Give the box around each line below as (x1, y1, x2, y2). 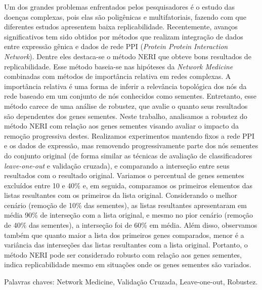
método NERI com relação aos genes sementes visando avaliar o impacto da (4, 120, 239, 131)
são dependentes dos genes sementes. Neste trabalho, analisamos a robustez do (4, 110, 247, 121)
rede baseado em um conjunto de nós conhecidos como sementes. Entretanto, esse (4, 91, 256, 101)
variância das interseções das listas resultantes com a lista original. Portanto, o (4, 239, 248, 250)
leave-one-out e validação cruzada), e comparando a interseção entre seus (4, 160, 230, 171)
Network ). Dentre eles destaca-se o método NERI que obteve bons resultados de (4, 51, 251, 61)
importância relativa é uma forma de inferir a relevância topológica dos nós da (4, 80, 247, 91)
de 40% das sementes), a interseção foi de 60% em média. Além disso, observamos (4, 220, 257, 230)
